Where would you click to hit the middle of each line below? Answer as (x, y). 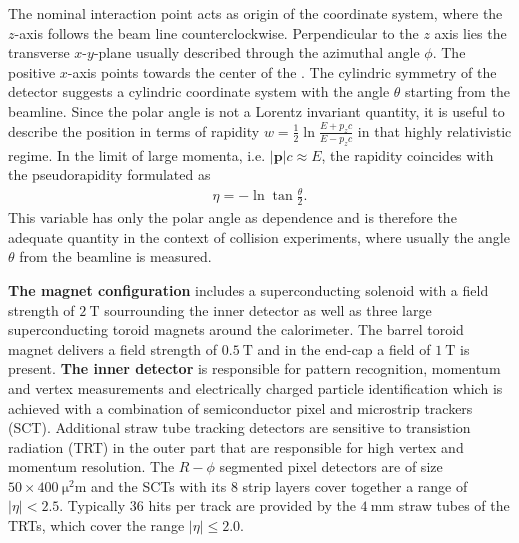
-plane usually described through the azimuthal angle (256, 52)
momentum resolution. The (91, 466)
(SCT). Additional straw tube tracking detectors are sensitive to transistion (239, 427)
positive (32, 71)
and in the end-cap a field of (344, 348)
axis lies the (470, 32)
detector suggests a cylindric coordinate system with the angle (199, 91)
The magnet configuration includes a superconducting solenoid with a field (248, 289)
